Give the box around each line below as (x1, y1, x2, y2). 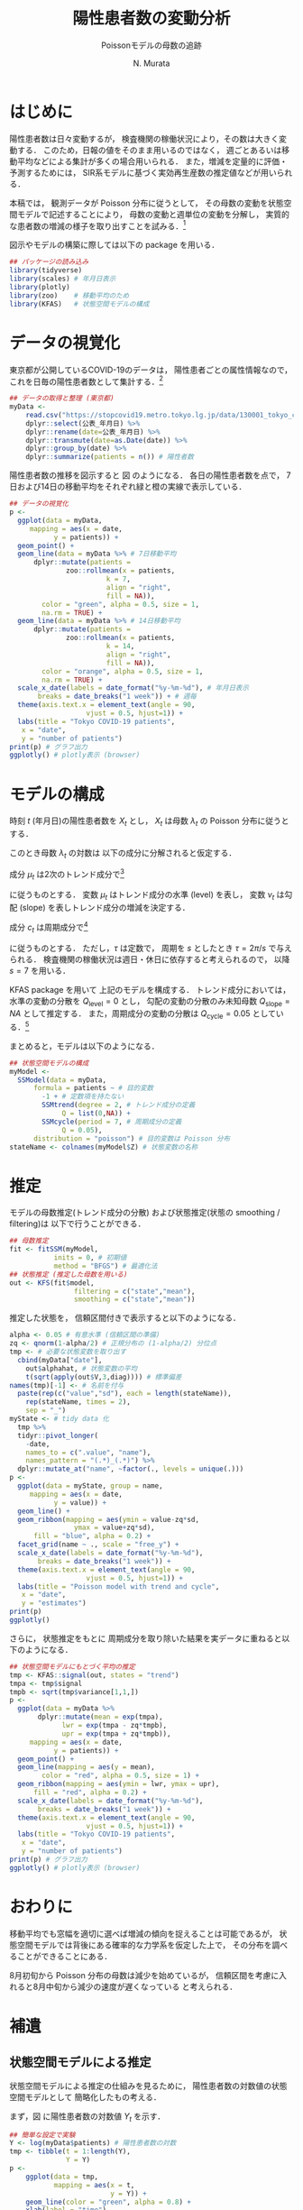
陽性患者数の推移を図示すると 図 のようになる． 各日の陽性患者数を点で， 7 (9, 470, 291, 481)
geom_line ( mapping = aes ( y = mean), (17, 1763, 155, 1772)
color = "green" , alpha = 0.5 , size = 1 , (41, 600, 200, 609)
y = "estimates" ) (21, 1599, 87, 1608)
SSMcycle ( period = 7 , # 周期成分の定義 (41, 1117, 182, 1126)
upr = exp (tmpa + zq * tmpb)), (61, 1729, 171, 1738)
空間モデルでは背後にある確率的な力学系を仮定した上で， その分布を (16, 1939, 272, 1950)
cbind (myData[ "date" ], (17, 1355, 103, 1364)
